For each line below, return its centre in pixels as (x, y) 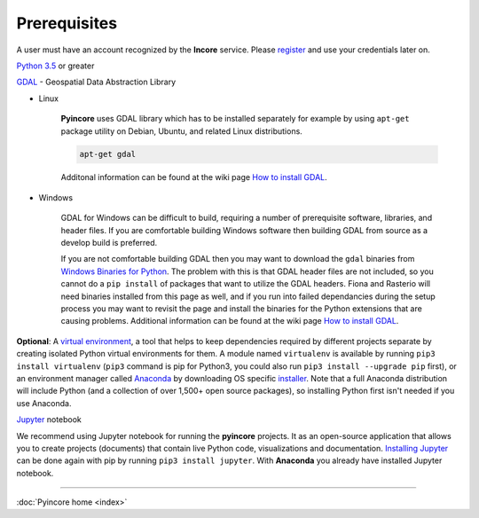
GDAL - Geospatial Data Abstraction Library (96, 82)
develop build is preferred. (109, 243)
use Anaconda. (44, 403)
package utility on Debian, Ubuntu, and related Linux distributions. (182, 131)
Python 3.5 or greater (55, 66)
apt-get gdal (108, 154)
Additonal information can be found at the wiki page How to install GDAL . (194, 177)
